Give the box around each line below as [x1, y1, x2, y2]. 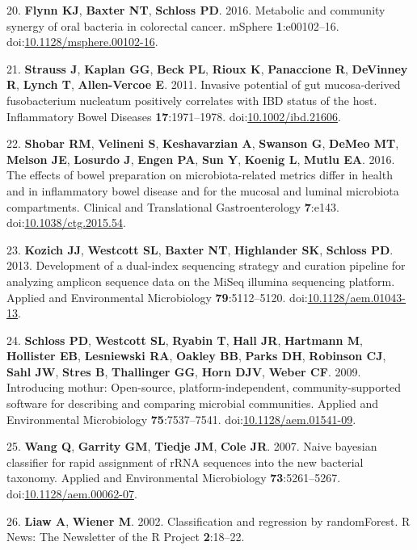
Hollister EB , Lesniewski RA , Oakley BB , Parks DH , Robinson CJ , [6, 347, 386, 364]
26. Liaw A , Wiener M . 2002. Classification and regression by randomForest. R [6, 512, 411, 529]
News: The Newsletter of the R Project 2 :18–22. [6, 528, 245, 545]
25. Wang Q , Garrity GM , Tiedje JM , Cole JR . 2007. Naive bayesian [6, 438, 377, 455]
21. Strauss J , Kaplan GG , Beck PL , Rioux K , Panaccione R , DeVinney [6, 60, 408, 77]
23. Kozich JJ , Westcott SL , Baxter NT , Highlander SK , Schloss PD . [6, 241, 394, 258]
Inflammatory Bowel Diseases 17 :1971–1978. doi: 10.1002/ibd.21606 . [6, 107, 341, 124]
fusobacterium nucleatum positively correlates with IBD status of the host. [6, 91, 377, 108]
